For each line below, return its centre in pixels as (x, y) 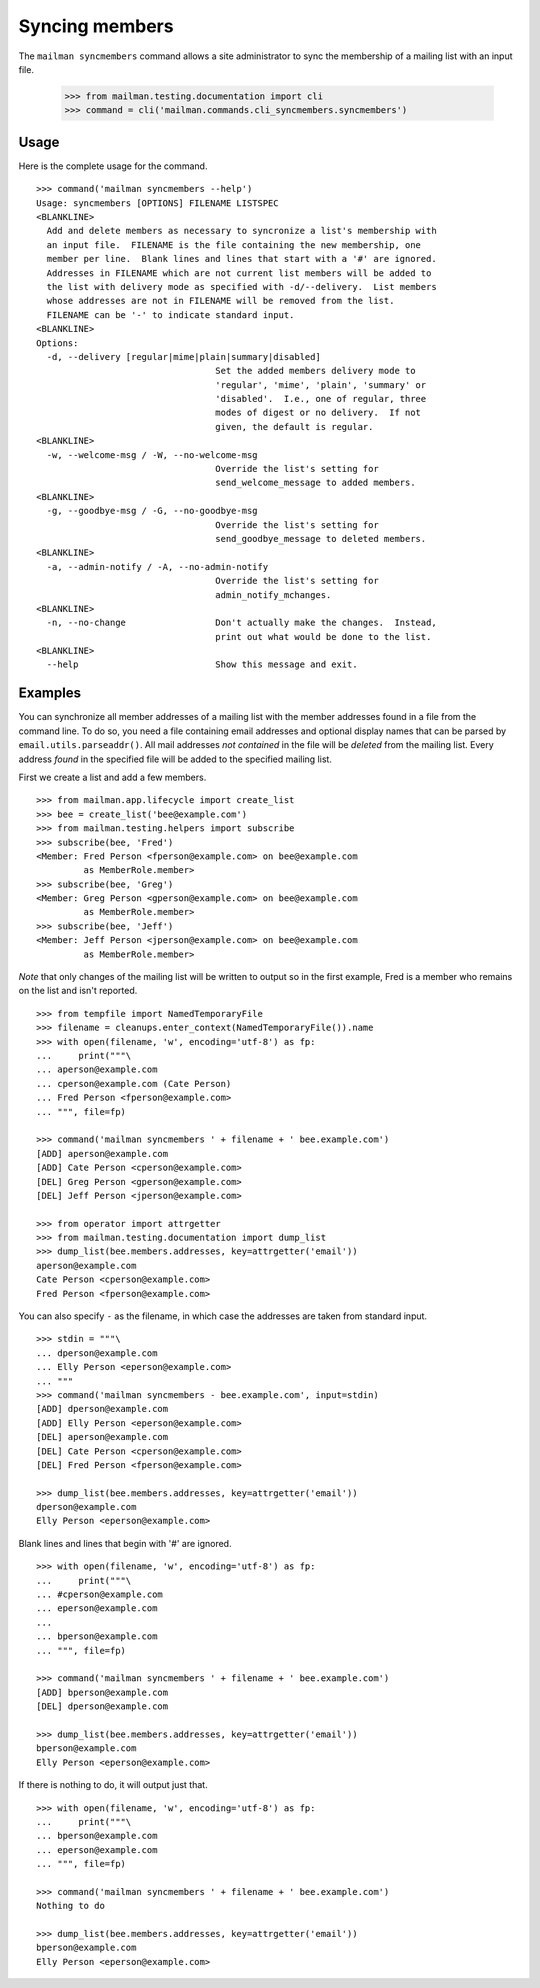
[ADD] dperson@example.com (102, 1409)
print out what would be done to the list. (323, 636)
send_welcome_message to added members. (315, 483)
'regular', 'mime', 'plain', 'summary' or (321, 384)
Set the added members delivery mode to (315, 371)
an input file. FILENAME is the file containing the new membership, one (234, 244)
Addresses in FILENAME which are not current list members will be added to (239, 273)
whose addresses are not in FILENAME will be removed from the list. (220, 301)
